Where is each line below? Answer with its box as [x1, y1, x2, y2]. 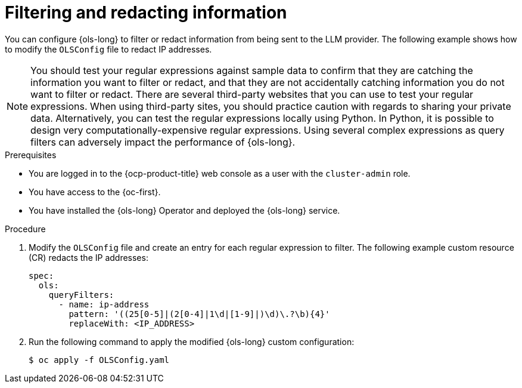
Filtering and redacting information [5, 2, 287, 23]
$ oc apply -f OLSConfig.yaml [29, 355, 170, 365]
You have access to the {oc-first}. [29, 186, 161, 197]
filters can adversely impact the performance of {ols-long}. [30, 136, 296, 148]
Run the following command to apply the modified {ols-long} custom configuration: [29, 336, 355, 347]
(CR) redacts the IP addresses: [29, 252, 148, 263]
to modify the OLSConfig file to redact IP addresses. [5, 44, 212, 54]
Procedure [5, 223, 46, 234]
